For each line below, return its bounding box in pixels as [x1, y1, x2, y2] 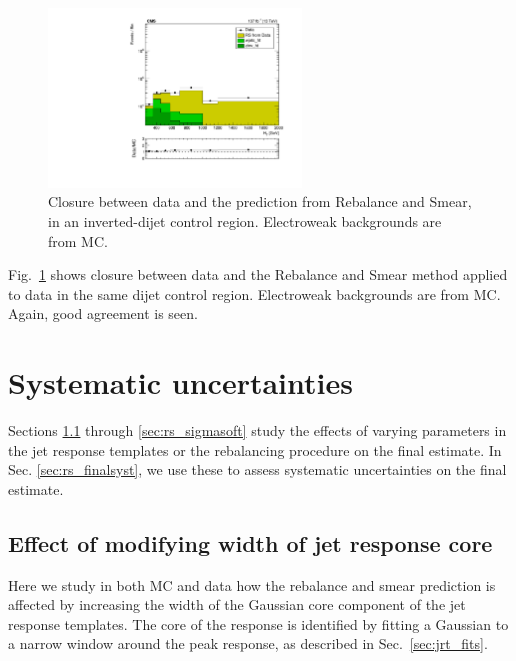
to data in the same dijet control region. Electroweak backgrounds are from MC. [8, 283, 501, 304]
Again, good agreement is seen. [8, 303, 198, 324]
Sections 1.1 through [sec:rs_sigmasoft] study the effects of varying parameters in [8, 420, 507, 441]
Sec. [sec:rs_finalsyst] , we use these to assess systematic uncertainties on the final [8, 459, 507, 480]
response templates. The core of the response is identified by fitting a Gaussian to [8, 613, 509, 634]
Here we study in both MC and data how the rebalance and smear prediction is [8, 574, 496, 595]
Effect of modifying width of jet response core [8, 527, 493, 558]
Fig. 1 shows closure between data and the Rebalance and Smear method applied [8, 264, 508, 285]
